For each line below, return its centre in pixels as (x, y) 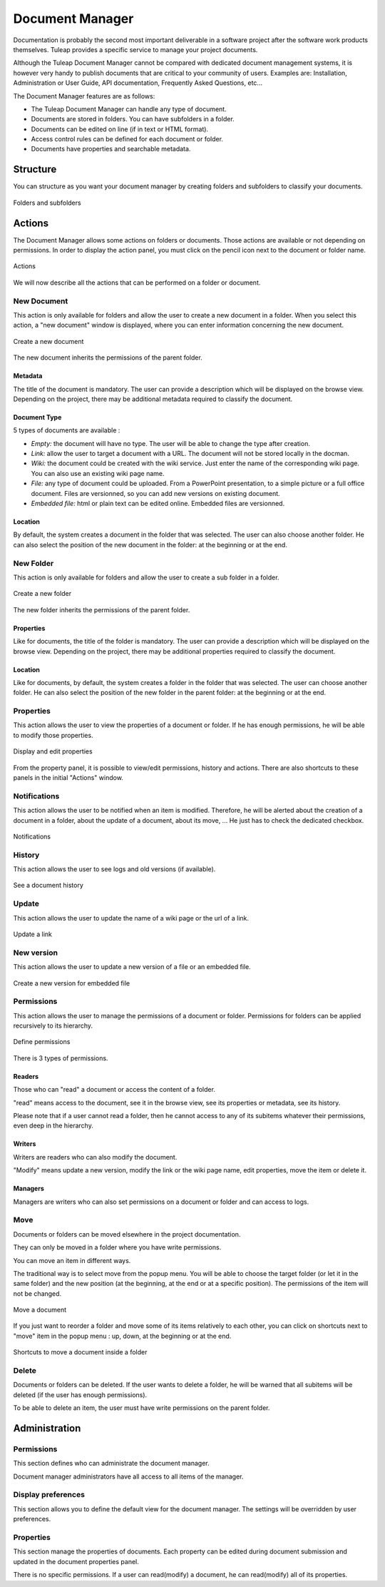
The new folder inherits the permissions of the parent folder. (102, 609)
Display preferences (49, 1495)
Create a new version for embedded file (72, 983)
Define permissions (42, 1042)
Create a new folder (42, 594)
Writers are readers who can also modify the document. (95, 1157)
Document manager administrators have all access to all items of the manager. (128, 1476)
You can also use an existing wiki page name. (98, 473)
